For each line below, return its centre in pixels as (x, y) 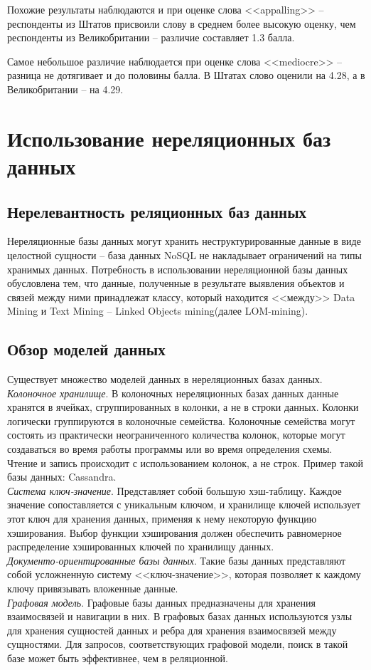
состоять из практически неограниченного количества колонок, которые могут (176, 435)
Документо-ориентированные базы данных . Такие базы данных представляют (177, 560)
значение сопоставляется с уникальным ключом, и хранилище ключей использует (184, 504)
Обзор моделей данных (86, 349)
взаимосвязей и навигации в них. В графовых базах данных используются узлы (180, 616)
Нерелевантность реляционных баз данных (157, 211)
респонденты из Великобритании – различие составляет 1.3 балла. (151, 37)
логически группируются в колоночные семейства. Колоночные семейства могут (181, 420)
